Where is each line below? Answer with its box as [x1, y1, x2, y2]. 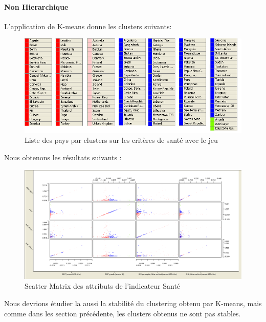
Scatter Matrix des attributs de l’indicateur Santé [25, 281, 181, 291]
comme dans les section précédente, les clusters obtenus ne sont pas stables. [4, 308, 241, 318]
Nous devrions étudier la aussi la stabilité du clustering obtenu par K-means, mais [4, 297, 262, 308]
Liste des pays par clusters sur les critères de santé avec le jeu [25, 135, 218, 145]
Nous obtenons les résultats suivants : [4, 152, 122, 162]
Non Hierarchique [4, 1, 69, 12]
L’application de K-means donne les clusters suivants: [4, 20, 172, 31]
